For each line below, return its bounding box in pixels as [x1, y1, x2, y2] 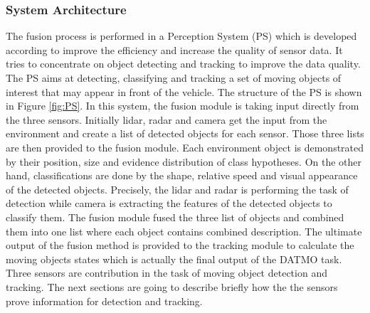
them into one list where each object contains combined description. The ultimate [6, 223, 362, 238]
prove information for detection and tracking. [6, 293, 203, 308]
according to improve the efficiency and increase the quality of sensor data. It [6, 42, 343, 57]
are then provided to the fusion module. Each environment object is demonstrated [6, 139, 364, 154]
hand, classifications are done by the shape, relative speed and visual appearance [6, 168, 358, 183]
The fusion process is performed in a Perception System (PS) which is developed [6, 28, 357, 43]
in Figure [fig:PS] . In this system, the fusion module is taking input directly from [6, 98, 359, 113]
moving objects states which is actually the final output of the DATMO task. [6, 251, 342, 266]
